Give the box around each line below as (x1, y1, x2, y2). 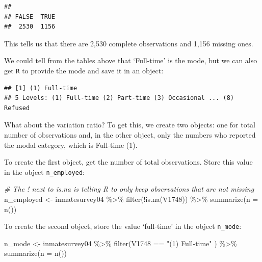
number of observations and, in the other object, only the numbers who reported (4, 129, 256, 140)
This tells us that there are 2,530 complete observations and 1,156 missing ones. (4, 38, 253, 48)
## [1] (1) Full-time (4, 84, 77, 92)
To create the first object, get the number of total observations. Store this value (4, 156, 253, 167)
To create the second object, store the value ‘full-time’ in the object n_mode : (4, 221, 242, 231)
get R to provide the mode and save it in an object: (4, 65, 164, 75)
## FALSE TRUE (4, 13, 56, 20)
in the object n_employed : (4, 166, 85, 177)
